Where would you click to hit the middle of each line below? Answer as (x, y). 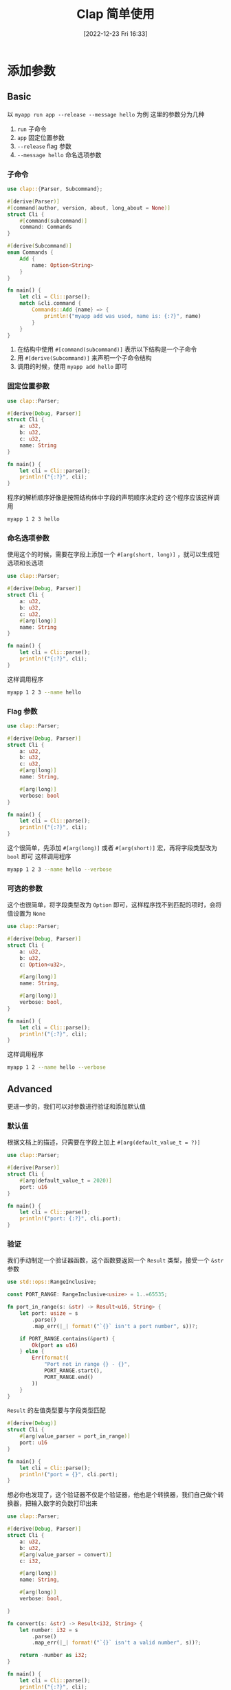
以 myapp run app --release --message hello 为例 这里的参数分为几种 (106, 114)
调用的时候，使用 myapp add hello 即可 (72, 367)
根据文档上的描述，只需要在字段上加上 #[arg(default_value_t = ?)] (104, 1143)
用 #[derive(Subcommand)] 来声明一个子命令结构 (85, 358)
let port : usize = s (49, 1314)
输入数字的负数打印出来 (64, 1503)
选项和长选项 (25, 563)
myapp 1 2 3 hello (33, 519)
